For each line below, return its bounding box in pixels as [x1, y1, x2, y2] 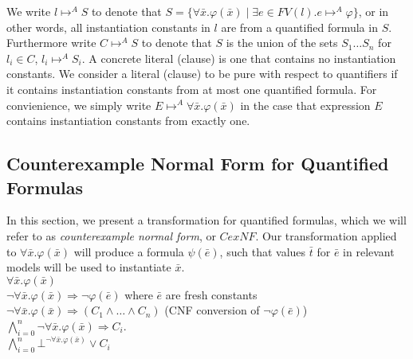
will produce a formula [73, 243, 184, 259]
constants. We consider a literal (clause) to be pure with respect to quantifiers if [6, 65, 398, 82]
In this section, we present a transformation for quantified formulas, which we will [6, 212, 407, 228]
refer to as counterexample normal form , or [6, 227, 216, 244]
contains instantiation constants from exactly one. [6, 112, 250, 129]
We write [6, 3, 51, 19]
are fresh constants [165, 286, 258, 302]
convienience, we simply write [6, 96, 151, 113]
